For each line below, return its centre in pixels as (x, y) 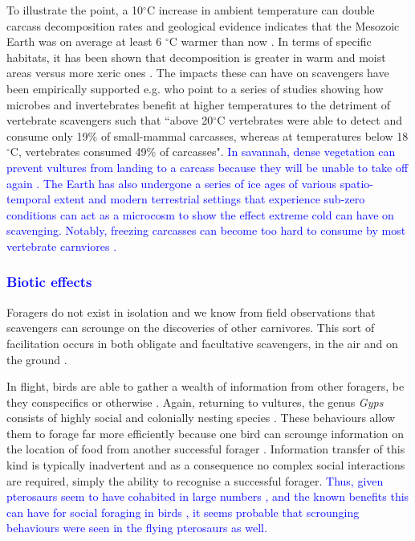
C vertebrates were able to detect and (309, 120)
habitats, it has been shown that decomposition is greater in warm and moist (196, 57)
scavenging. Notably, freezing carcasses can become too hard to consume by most (206, 230)
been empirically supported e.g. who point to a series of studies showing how (195, 88)
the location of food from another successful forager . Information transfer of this (206, 449)
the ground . (37, 359)
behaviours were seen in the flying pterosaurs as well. (137, 528)
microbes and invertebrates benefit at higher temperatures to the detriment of (199, 104)
